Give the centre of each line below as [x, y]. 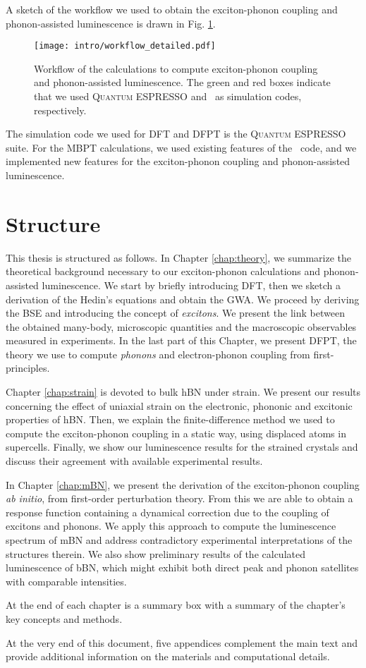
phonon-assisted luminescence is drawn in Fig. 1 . [111, 23]
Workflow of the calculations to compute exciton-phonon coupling [176, 68]
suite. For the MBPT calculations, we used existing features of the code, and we [181, 147]
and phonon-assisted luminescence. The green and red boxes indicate [182, 82]
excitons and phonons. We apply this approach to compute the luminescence [171, 526]
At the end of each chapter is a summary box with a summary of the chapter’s [176, 605]
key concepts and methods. [64, 618]
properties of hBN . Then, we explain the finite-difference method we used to [170, 419]
